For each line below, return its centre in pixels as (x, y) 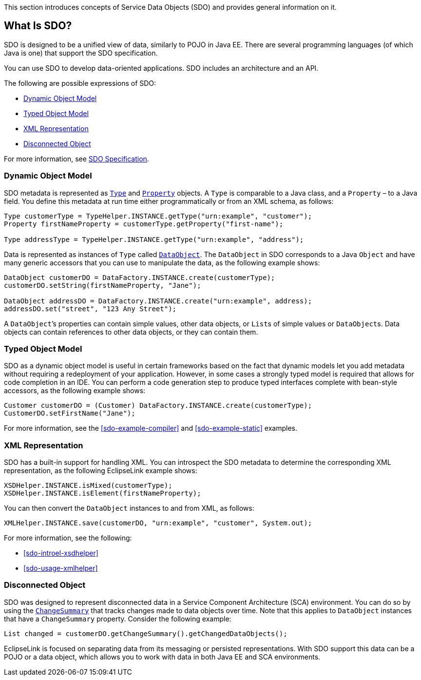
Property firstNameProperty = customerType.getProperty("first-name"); (144, 224)
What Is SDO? (38, 26)
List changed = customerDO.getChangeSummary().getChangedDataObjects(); (146, 633)
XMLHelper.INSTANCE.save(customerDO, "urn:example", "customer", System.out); (158, 523)
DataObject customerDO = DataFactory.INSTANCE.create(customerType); (140, 277)
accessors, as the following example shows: (75, 391)
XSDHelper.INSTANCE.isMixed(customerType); (88, 486)
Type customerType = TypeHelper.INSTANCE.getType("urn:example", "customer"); (158, 216)
